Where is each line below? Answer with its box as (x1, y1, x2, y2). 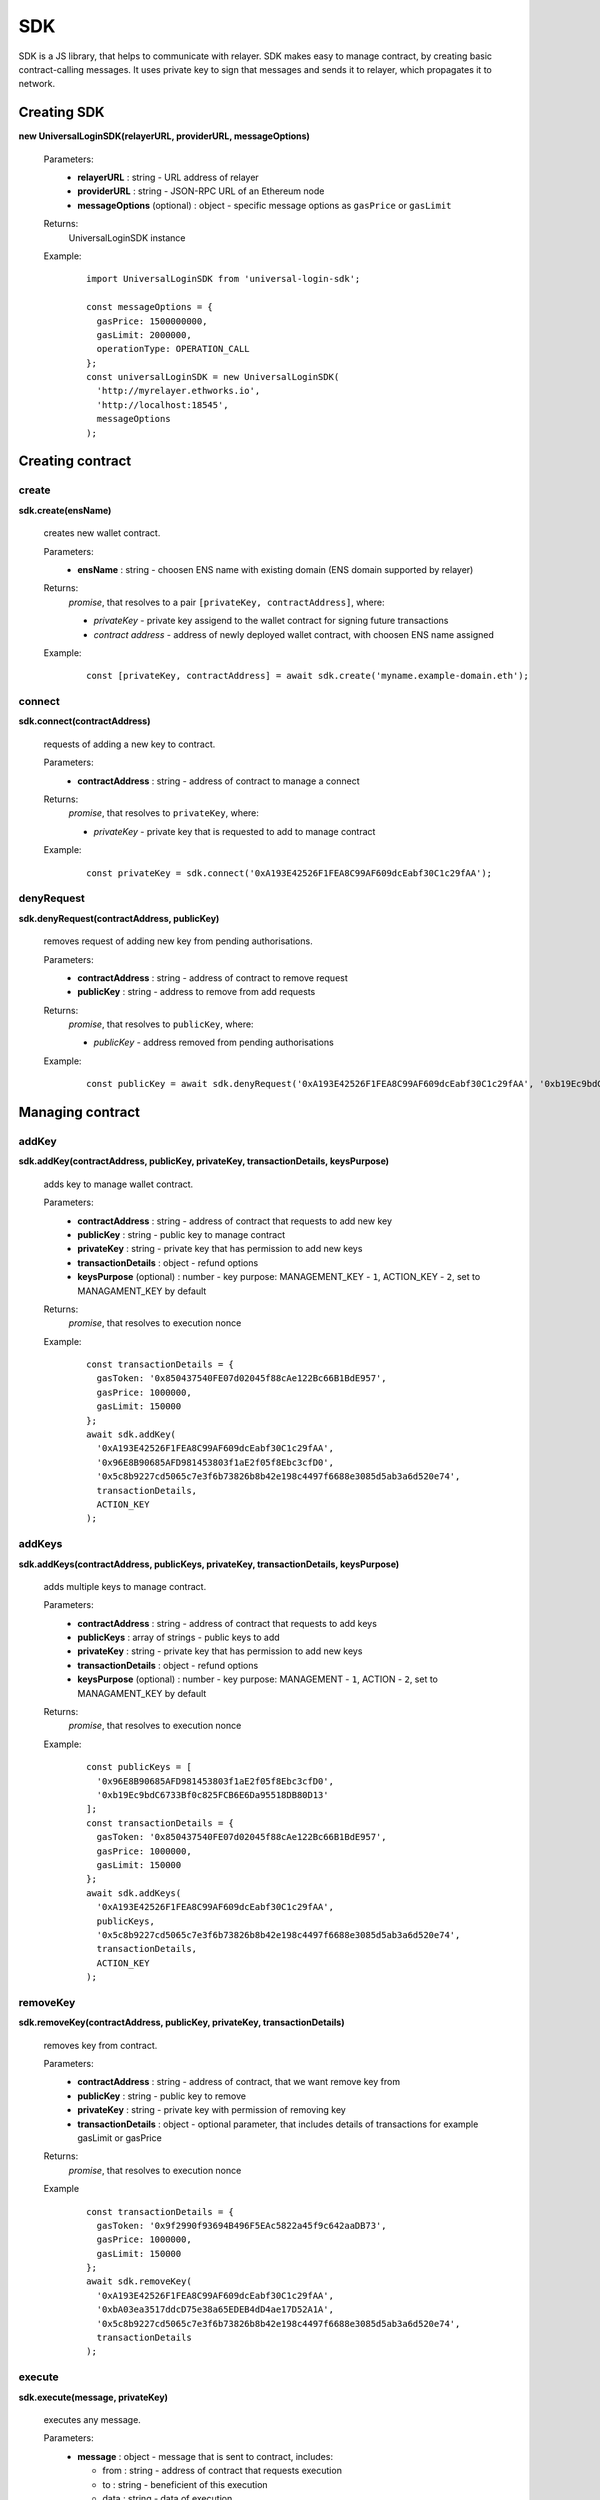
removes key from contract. (43, 2039, 158, 2051)
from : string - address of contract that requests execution (102, 2465, 342, 2477)
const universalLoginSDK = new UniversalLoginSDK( (86, 371, 340, 383)
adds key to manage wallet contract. (43, 1178, 194, 1190)
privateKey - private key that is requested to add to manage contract (93, 825, 376, 837)
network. (18, 78, 56, 90)
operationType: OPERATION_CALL (96, 343, 250, 355)
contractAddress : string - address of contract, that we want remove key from (77, 2076, 400, 2088)
